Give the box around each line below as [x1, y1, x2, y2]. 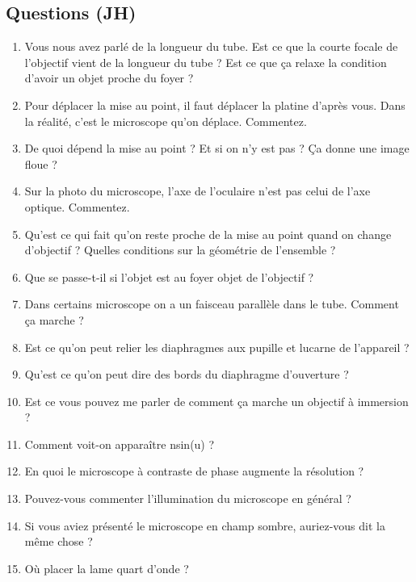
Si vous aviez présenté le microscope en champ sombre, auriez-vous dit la [24, 517, 385, 534]
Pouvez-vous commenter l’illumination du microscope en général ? [24, 490, 351, 507]
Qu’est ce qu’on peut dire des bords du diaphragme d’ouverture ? [24, 366, 349, 383]
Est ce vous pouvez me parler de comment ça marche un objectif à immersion [24, 392, 409, 409]
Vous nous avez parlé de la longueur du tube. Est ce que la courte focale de [24, 38, 398, 55]
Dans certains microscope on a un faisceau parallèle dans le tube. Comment [24, 295, 399, 312]
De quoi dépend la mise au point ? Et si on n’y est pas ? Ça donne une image [24, 140, 410, 157]
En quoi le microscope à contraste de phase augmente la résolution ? [24, 463, 364, 479]
